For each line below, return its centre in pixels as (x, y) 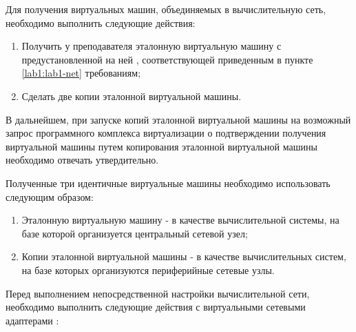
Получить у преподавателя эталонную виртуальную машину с (151, 46)
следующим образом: (50, 196)
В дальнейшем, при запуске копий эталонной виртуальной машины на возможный (178, 119)
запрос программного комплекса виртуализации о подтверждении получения (166, 133)
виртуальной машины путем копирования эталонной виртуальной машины (161, 146)
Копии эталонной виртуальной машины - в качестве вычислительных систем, (184, 256)
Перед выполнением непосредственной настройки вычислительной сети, (158, 293)
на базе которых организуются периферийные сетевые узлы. (148, 270)
